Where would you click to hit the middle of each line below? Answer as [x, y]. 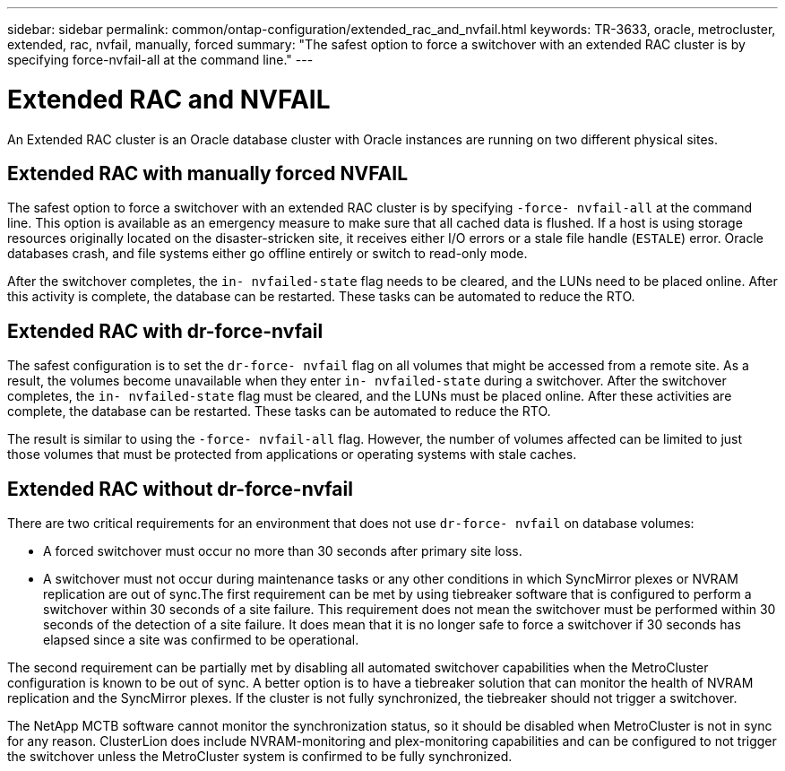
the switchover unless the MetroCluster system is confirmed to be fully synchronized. [260, 757]
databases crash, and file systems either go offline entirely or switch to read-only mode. [267, 254]
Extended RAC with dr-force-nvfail [165, 331]
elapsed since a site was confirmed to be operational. [201, 640]
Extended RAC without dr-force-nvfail [180, 489]
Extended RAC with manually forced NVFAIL [208, 173]
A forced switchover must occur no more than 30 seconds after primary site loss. [283, 551]
